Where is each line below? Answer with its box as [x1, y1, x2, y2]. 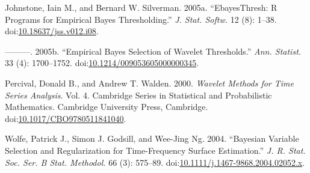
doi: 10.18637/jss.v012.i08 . [5, 25, 99, 37]
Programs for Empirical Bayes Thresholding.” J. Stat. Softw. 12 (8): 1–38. [5, 13, 277, 25]
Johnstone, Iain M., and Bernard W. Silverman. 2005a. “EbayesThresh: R [5, 1, 277, 13]
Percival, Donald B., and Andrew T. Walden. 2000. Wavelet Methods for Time [5, 76, 294, 89]
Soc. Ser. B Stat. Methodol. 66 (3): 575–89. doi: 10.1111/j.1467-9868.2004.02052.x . [5, 156, 305, 168]
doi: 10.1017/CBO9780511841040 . [5, 112, 126, 124]
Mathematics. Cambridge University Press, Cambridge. [5, 100, 208, 113]
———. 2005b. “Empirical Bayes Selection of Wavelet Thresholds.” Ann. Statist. [5, 44, 302, 57]
